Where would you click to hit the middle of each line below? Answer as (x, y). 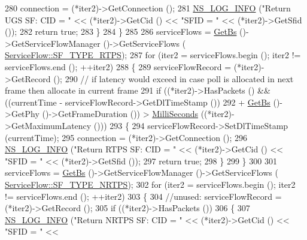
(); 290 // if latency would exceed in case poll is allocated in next (174, 78)
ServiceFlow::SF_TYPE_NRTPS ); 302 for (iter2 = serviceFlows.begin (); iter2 (150, 184)
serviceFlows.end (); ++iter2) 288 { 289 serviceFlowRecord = (118, 66)
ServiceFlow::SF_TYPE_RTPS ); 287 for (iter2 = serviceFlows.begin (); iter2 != (153, 55)
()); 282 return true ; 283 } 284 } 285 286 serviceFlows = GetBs (121, 31)
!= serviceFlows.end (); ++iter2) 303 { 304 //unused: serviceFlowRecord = (143, 196)
